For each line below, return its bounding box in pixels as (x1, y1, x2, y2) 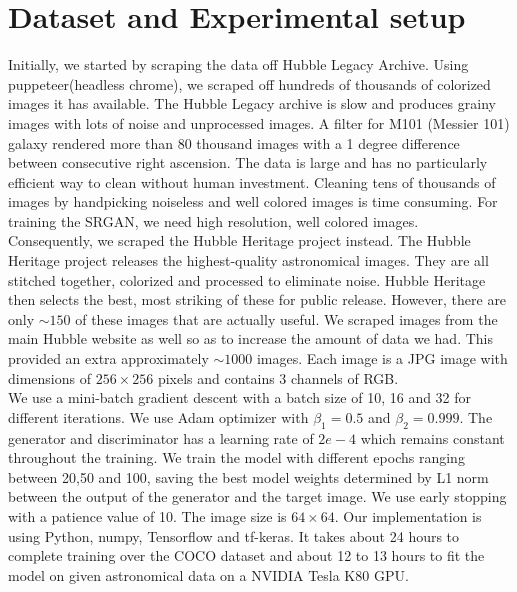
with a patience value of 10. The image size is (8, 505, 287, 526)
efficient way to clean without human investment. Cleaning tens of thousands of (8, 171, 496, 192)
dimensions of (8, 367, 91, 388)
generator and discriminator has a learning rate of (8, 427, 314, 448)
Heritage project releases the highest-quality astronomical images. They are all (8, 250, 489, 271)
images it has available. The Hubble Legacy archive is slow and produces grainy (8, 93, 496, 114)
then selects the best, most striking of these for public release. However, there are (8, 289, 507, 310)
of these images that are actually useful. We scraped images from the (75, 308, 498, 329)
